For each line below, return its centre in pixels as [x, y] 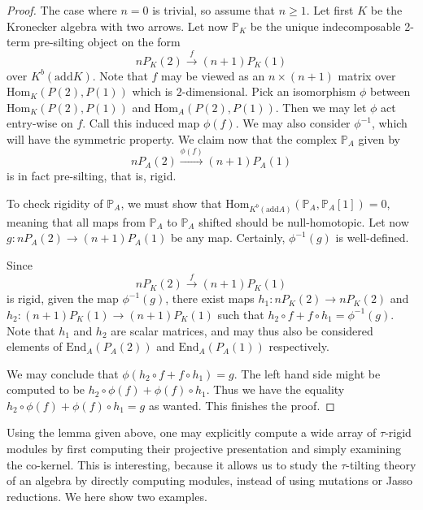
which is [153, 91]
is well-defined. [372, 238]
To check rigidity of [55, 203]
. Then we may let [321, 107]
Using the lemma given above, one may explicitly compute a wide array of [192, 432]
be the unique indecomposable [325, 26]
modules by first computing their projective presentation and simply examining [204, 449]
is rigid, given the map [63, 298]
